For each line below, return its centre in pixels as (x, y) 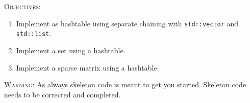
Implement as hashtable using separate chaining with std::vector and (127, 23)
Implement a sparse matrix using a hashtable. (87, 67)
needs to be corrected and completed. (62, 94)
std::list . (34, 33)
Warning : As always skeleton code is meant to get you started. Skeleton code (125, 84)
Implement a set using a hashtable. (71, 50)
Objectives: (22, 6)
